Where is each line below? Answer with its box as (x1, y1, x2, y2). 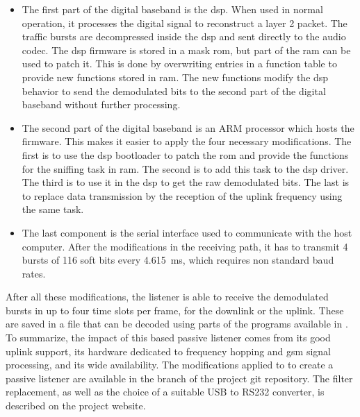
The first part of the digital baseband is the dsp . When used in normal (22, 2, 323, 16)
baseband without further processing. (22, 97, 181, 112)
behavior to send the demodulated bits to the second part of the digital (22, 83, 326, 98)
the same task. (22, 202, 84, 216)
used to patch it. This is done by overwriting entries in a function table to (22, 56, 337, 71)
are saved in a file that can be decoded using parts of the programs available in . (6, 316, 348, 331)
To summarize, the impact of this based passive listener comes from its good (6, 330, 331, 345)
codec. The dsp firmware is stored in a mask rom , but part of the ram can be (22, 42, 351, 57)
